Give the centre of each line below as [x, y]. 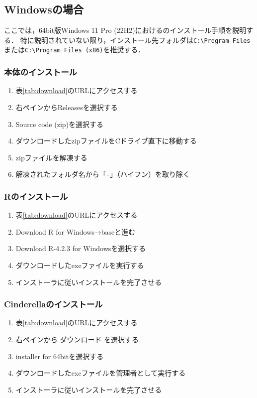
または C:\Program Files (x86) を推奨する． [75, 50]
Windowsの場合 [44, 9]
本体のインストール [41, 72]
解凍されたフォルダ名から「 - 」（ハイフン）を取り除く [103, 174]
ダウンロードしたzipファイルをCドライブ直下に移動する [106, 141]
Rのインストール [36, 196]
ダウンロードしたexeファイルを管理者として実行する [101, 373]
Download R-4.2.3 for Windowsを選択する [81, 248]
